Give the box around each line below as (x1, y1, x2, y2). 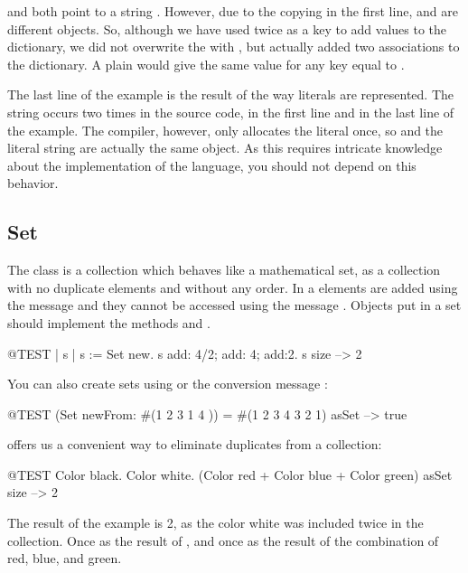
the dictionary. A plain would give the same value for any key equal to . (7, 54, 405, 73)
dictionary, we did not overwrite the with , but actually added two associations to (7, 37, 460, 56)
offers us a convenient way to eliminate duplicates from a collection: (7, 435, 382, 454)
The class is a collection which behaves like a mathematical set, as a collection (7, 260, 441, 279)
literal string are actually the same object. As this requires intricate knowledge (7, 138, 443, 157)
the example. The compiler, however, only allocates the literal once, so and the (7, 120, 444, 139)
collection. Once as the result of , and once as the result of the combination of (7, 531, 439, 550)
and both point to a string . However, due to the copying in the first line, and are (7, 2, 458, 20)
